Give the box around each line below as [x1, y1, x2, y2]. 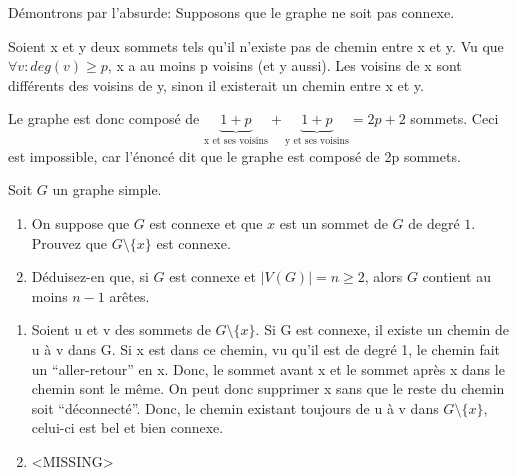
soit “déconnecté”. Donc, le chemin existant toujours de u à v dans [31, 397, 439, 418]
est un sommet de [279, 213, 388, 233]
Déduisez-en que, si [31, 266, 149, 287]
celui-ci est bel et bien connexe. [31, 417, 224, 438]
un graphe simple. [52, 179, 162, 200]
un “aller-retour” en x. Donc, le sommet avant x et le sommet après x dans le [31, 358, 505, 379]
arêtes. [109, 285, 150, 306]
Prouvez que [31, 232, 108, 253]
